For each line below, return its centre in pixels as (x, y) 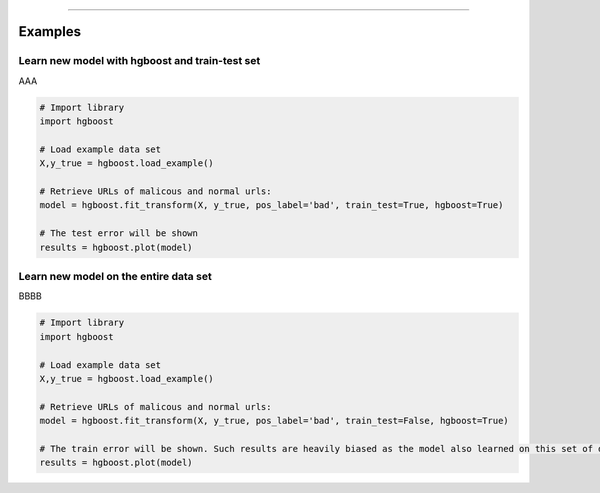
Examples (50, 31)
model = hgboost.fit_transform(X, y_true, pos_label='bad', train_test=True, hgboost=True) (271, 205)
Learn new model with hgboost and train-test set (139, 61)
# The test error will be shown (119, 233)
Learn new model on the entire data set (115, 277)
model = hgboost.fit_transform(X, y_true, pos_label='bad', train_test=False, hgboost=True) (274, 421)
